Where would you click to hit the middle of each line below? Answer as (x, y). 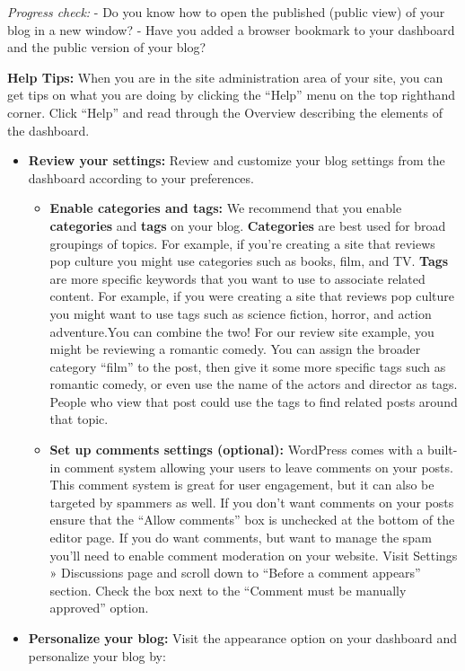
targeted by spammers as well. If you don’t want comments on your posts (252, 502)
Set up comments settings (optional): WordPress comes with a (237, 450)
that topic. (79, 419)
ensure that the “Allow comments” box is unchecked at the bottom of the (252, 520)
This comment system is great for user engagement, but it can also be (242, 485)
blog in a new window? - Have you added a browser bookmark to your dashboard (231, 29)
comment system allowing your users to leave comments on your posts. (259, 467)
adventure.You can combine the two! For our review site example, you (242, 331)
